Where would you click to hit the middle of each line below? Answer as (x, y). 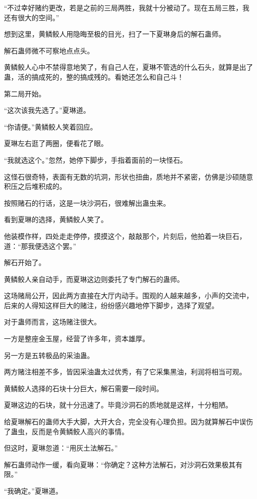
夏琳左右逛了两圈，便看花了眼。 (56, 143)
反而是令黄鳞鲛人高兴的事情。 (80, 431)
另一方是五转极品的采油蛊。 (49, 355)
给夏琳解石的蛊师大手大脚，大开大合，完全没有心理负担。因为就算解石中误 (125, 422)
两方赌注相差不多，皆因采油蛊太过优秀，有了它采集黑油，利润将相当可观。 (125, 372)
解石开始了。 (25, 262)
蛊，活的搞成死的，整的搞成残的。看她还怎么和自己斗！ (94, 76)
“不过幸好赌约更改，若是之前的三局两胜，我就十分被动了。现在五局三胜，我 (127, 7)
